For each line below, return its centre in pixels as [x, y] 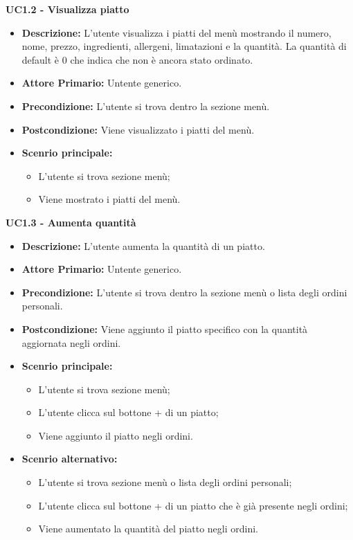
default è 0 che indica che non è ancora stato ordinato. [137, 59]
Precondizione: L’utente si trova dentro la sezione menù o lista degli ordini [184, 292]
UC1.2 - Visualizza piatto [67, 9]
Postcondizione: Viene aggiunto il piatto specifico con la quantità [165, 328]
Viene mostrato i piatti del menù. [109, 199]
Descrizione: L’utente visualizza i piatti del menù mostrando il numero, [176, 32]
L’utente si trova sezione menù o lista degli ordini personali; [165, 482]
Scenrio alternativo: [70, 459]
